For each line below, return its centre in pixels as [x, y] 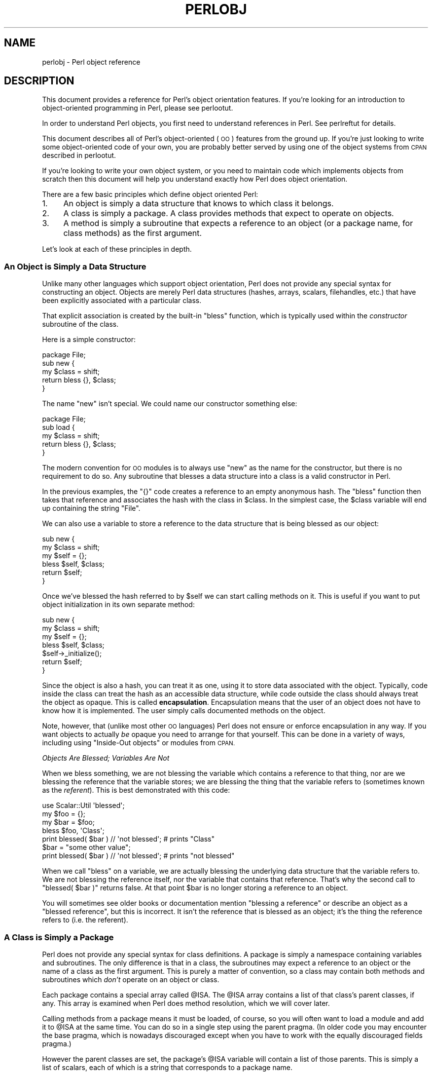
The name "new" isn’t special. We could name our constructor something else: [170, 404]
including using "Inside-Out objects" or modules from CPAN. [139, 743]
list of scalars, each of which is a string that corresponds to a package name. [167, 1067]
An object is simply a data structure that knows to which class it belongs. [198, 204]
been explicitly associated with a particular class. [122, 301]
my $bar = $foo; [68, 822]
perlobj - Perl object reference [91, 62]
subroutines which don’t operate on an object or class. [131, 979]
